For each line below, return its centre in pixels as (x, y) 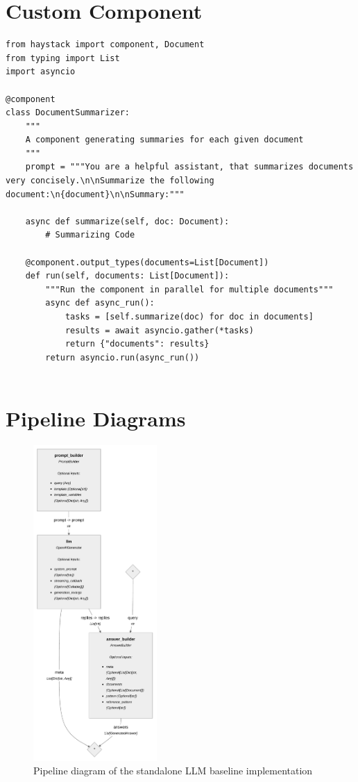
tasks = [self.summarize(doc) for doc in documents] (189, 317)
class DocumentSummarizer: (68, 113)
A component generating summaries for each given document (164, 140)
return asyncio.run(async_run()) (122, 357)
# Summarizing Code (90, 235)
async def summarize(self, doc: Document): (127, 221)
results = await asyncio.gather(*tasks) (159, 330)
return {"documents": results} (137, 344)
